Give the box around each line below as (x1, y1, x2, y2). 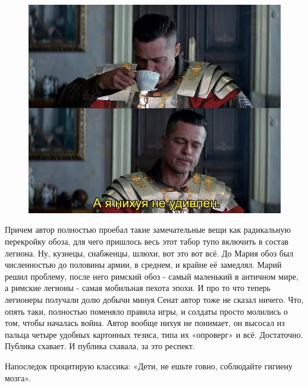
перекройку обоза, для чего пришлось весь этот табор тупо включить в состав (5, 235, 289, 248)
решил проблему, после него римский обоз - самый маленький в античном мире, (5, 270, 298, 282)
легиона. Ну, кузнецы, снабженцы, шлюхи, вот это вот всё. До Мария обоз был (5, 246, 294, 259)
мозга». (5, 371, 31, 384)
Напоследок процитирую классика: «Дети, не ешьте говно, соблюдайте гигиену (5, 359, 293, 372)
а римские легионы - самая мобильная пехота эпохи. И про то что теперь (5, 281, 271, 294)
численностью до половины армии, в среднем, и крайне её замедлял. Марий (5, 258, 282, 271)
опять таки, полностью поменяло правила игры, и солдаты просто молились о (5, 305, 288, 317)
